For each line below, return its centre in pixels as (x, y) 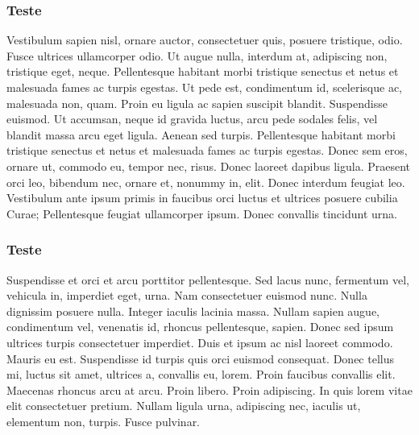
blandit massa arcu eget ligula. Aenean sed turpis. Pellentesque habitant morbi (201, 134)
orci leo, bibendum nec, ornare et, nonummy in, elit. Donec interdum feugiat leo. (206, 182)
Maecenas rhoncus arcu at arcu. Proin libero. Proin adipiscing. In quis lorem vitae (209, 389)
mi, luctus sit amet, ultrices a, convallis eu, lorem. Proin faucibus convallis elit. (201, 374)
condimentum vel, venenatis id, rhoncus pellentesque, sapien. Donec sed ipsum (200, 327)
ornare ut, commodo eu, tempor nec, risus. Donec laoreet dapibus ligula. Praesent (209, 166)
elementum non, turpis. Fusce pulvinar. (104, 421)
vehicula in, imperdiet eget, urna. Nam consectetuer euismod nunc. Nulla (187, 295)
